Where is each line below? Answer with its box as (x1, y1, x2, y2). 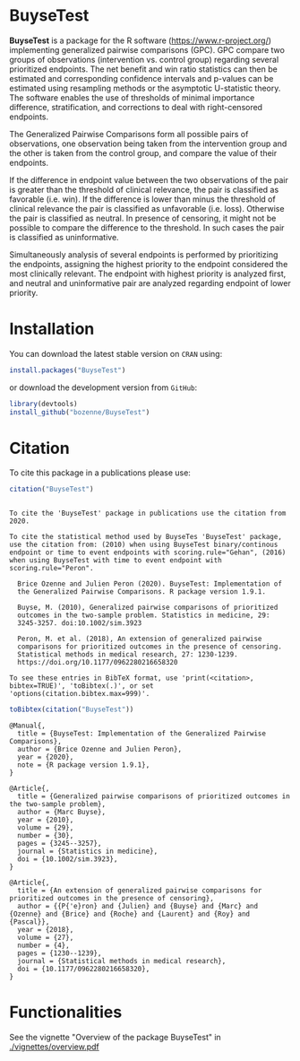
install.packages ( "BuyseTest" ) (9, 365, 126, 375)
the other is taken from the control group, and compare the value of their (9, 147, 278, 158)
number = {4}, (17, 941, 70, 951)
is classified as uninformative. (9, 231, 119, 242)
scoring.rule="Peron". (9, 564, 94, 573)
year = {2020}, (17, 752, 74, 762)
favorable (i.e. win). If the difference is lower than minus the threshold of (9, 194, 276, 204)
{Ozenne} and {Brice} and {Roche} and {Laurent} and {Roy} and (9, 909, 251, 919)
